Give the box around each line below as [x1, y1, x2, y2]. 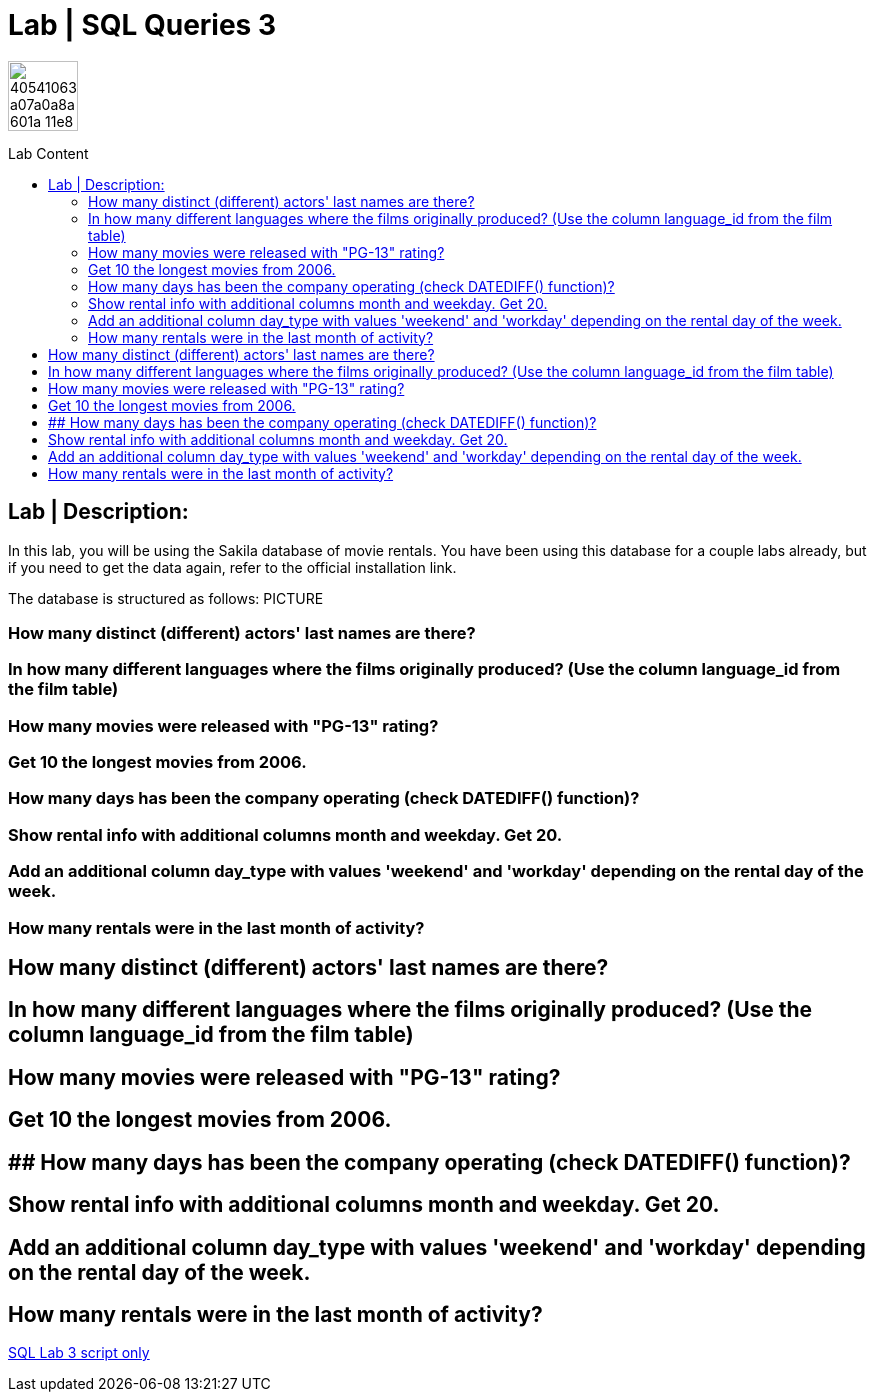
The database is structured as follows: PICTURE [8, 589, 324, 607]
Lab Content [8, 144, 89, 162]
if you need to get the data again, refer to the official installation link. [8, 558, 457, 576]
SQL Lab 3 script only [8, 1344, 150, 1362]
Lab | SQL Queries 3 [8, 8, 276, 42]
